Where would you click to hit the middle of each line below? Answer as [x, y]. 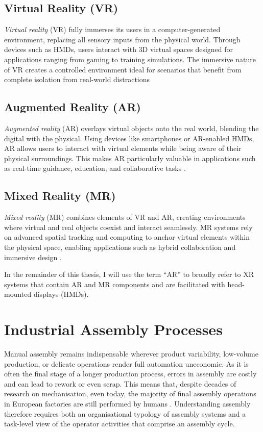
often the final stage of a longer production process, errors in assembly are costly [130, 374]
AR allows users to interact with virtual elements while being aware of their [123, 148]
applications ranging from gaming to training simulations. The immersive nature [130, 59]
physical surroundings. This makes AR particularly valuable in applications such [130, 158]
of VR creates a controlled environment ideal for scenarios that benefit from [123, 69]
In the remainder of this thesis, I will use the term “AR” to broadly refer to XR [129, 274]
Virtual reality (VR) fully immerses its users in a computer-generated [112, 29]
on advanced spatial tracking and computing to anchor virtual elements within [127, 237]
